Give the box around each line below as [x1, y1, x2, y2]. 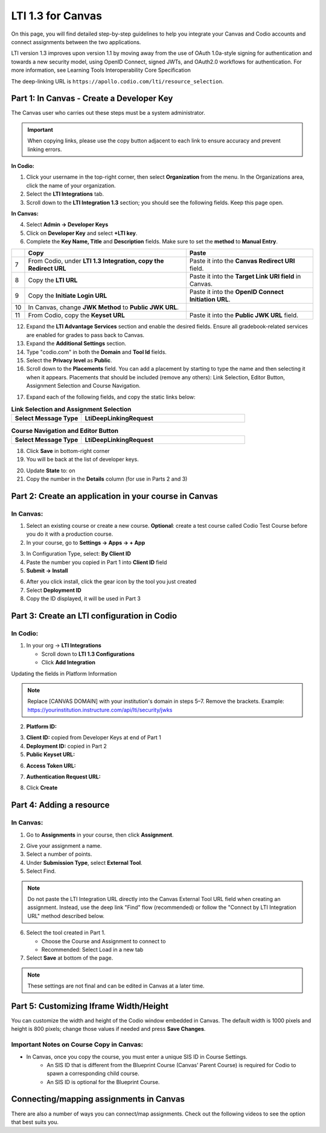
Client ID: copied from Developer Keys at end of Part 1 [26, 734, 161, 741]
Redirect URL [28, 265, 66, 273]
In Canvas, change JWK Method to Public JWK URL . [28, 303, 179, 312]
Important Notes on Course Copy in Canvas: [11, 1041, 144, 1049]
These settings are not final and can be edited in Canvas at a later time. [27, 982, 205, 990]
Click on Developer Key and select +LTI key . [26, 229, 138, 237]
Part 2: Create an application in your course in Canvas [11, 491, 219, 501]
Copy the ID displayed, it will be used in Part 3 [26, 595, 141, 602]
